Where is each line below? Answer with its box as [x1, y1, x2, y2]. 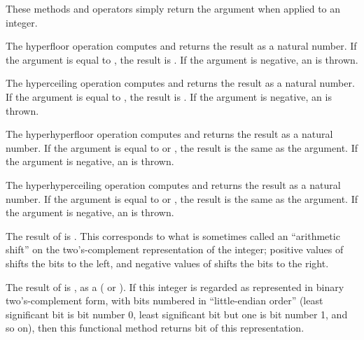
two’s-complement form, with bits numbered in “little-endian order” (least [6, 293, 323, 308]
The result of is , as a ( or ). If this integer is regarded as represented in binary [6, 279, 344, 294]
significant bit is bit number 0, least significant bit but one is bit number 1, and [6, 306, 348, 321]
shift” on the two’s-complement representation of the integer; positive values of [6, 242, 344, 257]
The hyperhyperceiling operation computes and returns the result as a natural [6, 177, 341, 192]
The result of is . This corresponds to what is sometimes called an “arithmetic [6, 228, 340, 243]
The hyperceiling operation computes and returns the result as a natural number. [6, 76, 355, 90]
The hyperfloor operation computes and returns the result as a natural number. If [6, 38, 357, 53]
